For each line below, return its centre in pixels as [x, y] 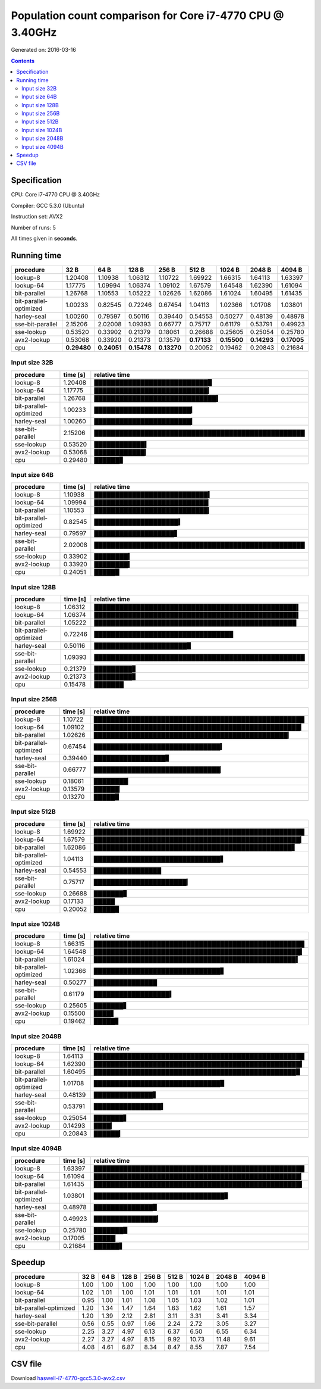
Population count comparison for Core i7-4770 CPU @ [148, 15]
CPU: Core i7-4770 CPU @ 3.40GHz [56, 195]
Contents [23, 61]
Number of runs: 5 [34, 227]
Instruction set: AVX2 [37, 217]
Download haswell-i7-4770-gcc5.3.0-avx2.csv [68, 1378]
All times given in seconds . [44, 238]
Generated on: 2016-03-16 [44, 50]
